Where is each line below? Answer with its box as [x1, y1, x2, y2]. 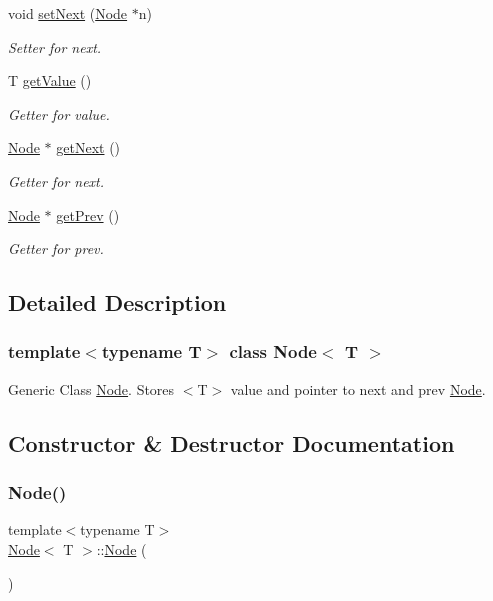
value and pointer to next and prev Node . [230, 378, 486, 399]
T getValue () [8, 70, 92, 91]
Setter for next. [8, 36, 102, 57]
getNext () [56, 137, 121, 158]
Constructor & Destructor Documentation [8, 427, 455, 458]
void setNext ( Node [8, 3, 128, 23]
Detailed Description [8, 287, 227, 318]
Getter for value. [8, 103, 110, 124]
